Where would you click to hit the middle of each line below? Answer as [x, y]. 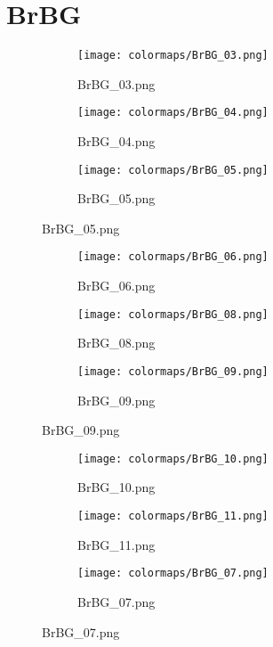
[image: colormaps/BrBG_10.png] [173, 459]
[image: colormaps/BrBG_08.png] [173, 314]
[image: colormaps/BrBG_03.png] [173, 56]
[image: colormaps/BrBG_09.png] [173, 371]
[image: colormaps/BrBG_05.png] [173, 170]
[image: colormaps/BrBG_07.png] [173, 573]
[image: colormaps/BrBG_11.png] [173, 516]
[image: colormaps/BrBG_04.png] [173, 113]
